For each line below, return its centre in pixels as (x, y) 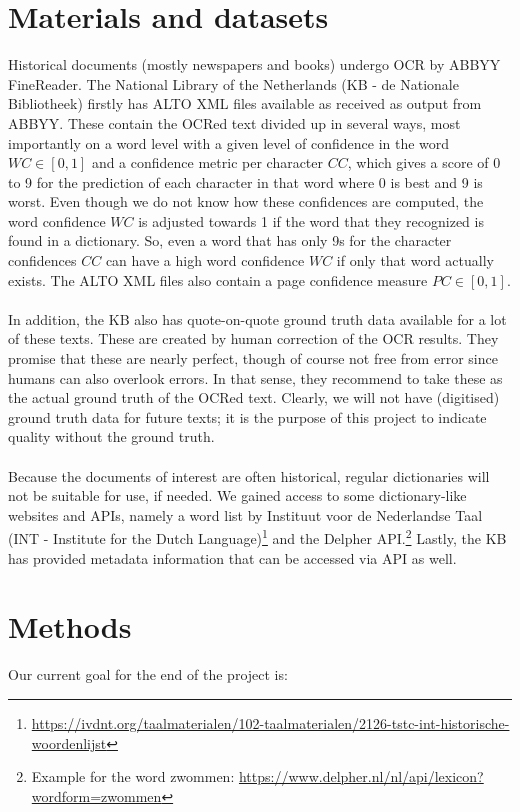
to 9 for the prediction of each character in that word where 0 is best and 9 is (245, 181)
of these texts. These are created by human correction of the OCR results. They (253, 338)
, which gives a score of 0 (424, 162)
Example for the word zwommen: (133, 776)
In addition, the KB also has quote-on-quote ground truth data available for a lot (257, 318)
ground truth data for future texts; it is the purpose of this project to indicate (247, 416)
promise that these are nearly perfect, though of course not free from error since (253, 358)
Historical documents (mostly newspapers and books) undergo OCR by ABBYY (254, 64)
